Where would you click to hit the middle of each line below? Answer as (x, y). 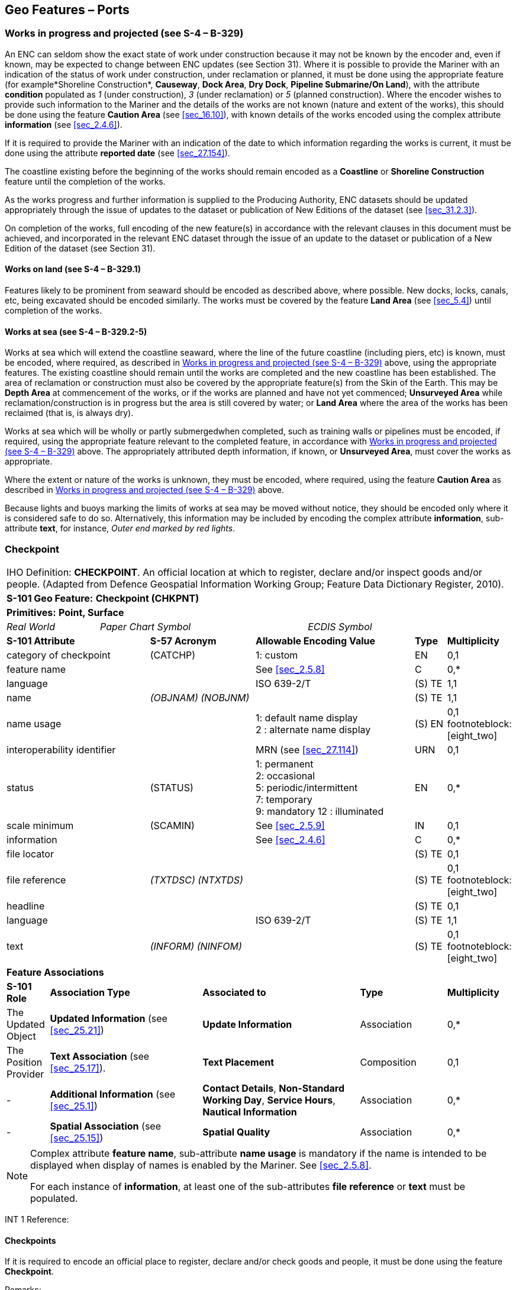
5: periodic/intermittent (307, 787)
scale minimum (40, 825)
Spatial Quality (236, 1132)
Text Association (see (100, 1056)
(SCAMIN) (172, 825)
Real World (31, 626)
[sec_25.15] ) (77, 1138)
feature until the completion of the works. (85, 181)
